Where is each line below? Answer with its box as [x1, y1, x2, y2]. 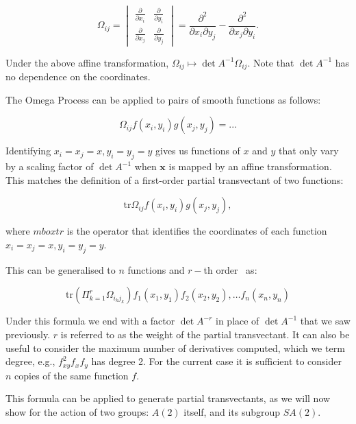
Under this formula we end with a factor [5, 314, 175, 328]
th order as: [203, 262, 257, 276]
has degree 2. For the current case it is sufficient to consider [91, 354, 342, 368]
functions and [127, 262, 185, 276]
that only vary [279, 143, 339, 158]
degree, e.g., [5, 354, 55, 368]
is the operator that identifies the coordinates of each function [66, 224, 327, 238]
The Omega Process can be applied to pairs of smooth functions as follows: [5, 92, 321, 106]
